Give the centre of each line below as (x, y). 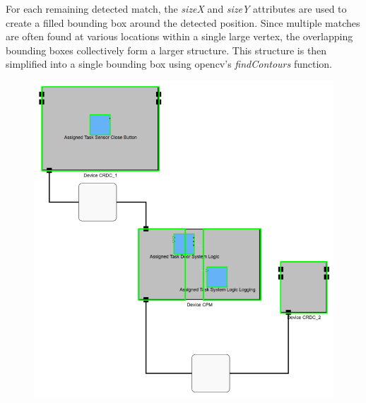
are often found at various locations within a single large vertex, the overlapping (179, 36)
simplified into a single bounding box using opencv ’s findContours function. (169, 64)
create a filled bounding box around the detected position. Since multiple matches (183, 22)
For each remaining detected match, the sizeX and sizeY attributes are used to (176, 8)
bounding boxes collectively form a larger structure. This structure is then (166, 50)
